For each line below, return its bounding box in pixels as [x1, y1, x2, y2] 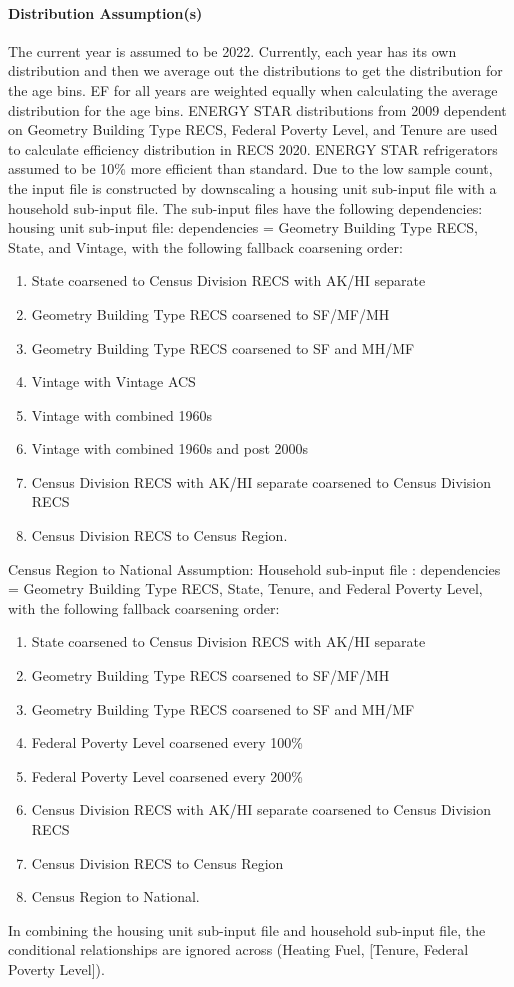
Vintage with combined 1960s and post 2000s [31, 438, 309, 459]
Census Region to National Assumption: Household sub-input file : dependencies [8, 558, 501, 579]
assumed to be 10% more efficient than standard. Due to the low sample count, [8, 158, 493, 179]
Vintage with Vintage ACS [31, 371, 196, 392]
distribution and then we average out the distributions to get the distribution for [8, 60, 503, 81]
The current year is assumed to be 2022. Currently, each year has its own [8, 40, 457, 61]
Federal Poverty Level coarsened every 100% [31, 732, 303, 753]
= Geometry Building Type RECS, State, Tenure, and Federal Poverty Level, [8, 578, 483, 599]
